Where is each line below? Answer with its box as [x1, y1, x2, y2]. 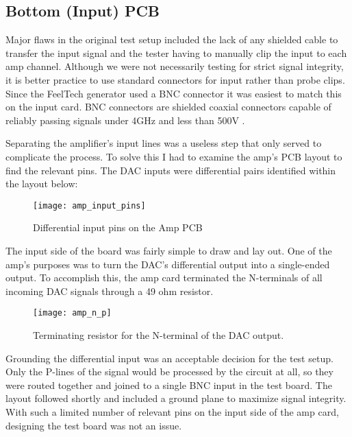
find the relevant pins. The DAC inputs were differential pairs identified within [5, 163, 336, 177]
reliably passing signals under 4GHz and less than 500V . [5, 113, 245, 127]
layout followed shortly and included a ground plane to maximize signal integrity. [5, 391, 347, 405]
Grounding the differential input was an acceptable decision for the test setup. [5, 351, 334, 365]
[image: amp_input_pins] [33, 200, 146, 211]
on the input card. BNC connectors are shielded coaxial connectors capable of [5, 99, 331, 114]
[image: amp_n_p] [33, 308, 112, 318]
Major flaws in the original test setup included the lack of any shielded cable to [5, 32, 338, 47]
